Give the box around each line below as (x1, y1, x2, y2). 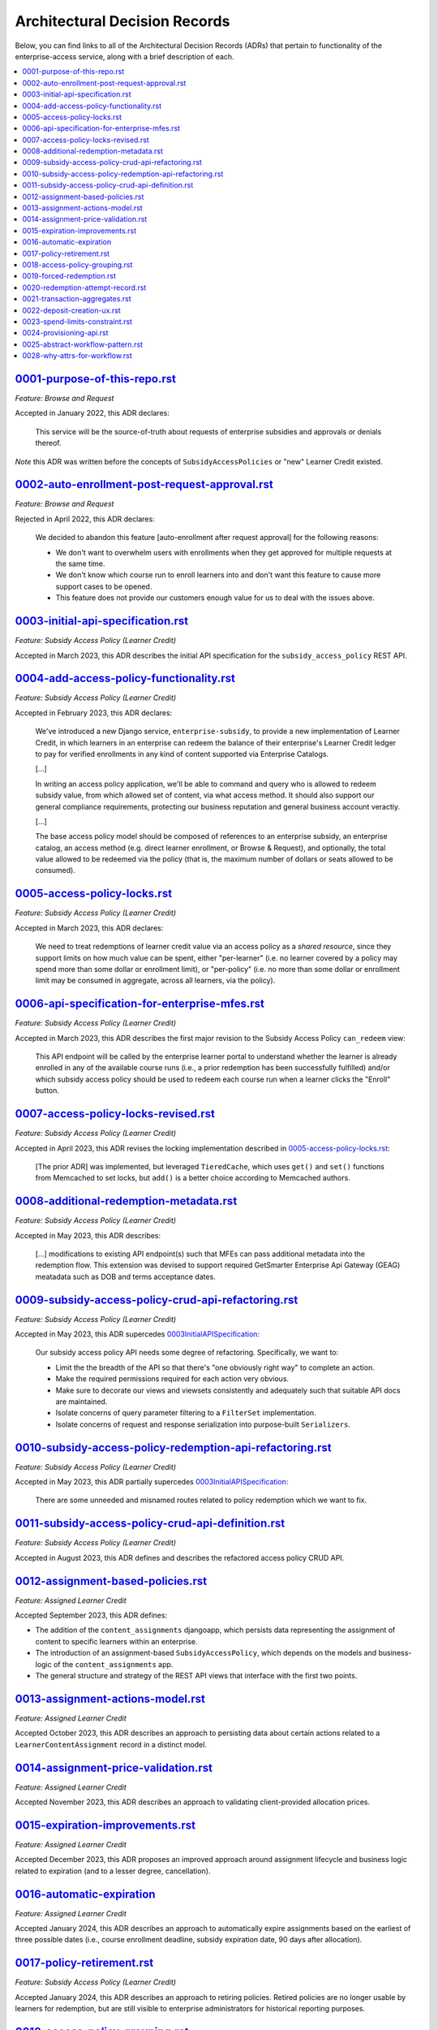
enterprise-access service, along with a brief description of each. (15, 51, 234, 61)
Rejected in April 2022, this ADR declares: (15, 514, 155, 524)
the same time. (55, 559, 105, 568)
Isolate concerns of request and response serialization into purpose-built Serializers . (55, 1419, 350, 1429)
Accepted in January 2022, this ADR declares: (15, 408, 170, 418)
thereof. (35, 438, 62, 448)
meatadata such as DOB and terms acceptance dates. (35, 1272, 217, 1281)
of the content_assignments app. (53, 1659, 174, 1669)
